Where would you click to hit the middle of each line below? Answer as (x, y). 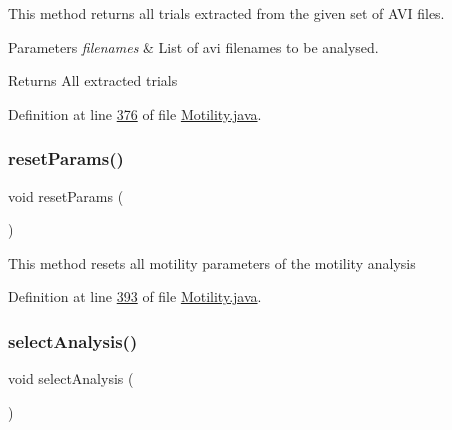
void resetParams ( (66, 195)
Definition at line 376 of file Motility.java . (135, 113)
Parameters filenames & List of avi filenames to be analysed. (193, 46)
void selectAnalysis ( (71, 378)
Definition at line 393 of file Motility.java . (135, 296)
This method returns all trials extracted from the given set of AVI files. (226, 13)
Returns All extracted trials (93, 80)
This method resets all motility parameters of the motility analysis (212, 262)
